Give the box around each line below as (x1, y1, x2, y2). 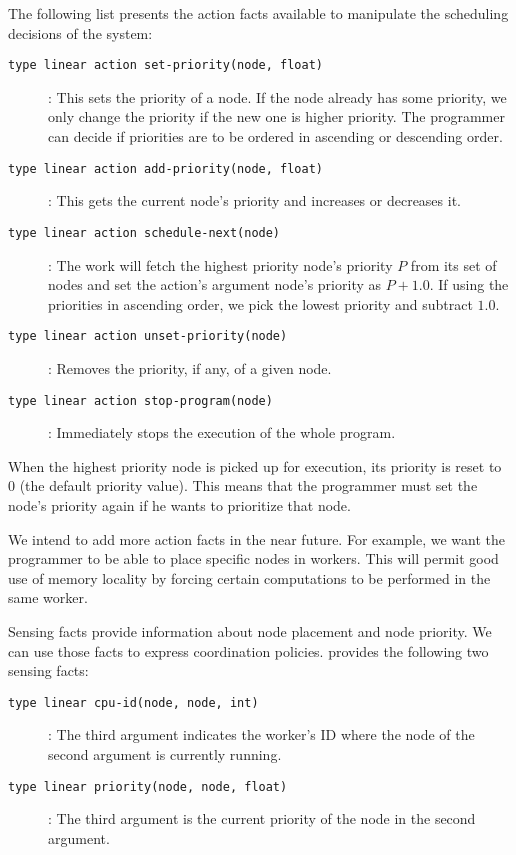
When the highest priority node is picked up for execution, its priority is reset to (8, 455, 502, 476)
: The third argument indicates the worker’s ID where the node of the (48, 724, 475, 745)
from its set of (410, 254, 497, 275)
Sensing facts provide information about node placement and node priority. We (8, 620, 492, 641)
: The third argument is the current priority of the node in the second (48, 808, 476, 829)
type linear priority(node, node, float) (8, 779, 288, 794)
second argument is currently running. (48, 744, 282, 764)
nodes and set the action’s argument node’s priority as (48, 274, 382, 295)
